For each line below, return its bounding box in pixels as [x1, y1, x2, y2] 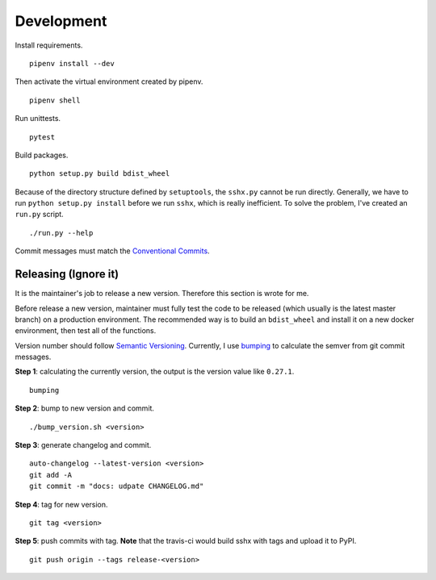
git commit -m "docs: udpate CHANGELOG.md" [29, 482, 204, 491]
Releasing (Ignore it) [15, 267, 119, 282]
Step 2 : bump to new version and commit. [15, 403, 155, 413]
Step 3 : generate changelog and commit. [15, 440, 152, 450]
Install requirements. [15, 40, 83, 50]
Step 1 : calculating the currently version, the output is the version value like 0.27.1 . [15, 367, 295, 377]
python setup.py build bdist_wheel [29, 169, 170, 178]
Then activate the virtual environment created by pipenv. [15, 77, 203, 86]
